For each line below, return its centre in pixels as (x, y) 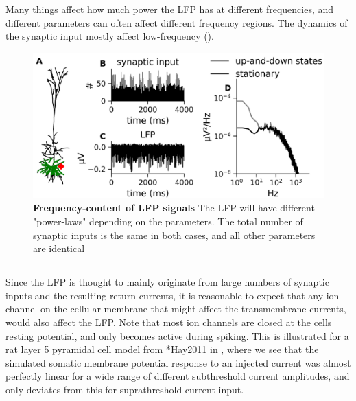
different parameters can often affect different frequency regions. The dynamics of (177, 22)
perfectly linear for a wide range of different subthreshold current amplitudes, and (178, 376)
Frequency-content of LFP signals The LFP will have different (174, 208)
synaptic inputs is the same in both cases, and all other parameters (174, 234)
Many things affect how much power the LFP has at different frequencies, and (170, 9)
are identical (59, 248)
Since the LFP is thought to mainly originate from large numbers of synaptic (167, 282)
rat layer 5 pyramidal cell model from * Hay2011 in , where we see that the (162, 349)
